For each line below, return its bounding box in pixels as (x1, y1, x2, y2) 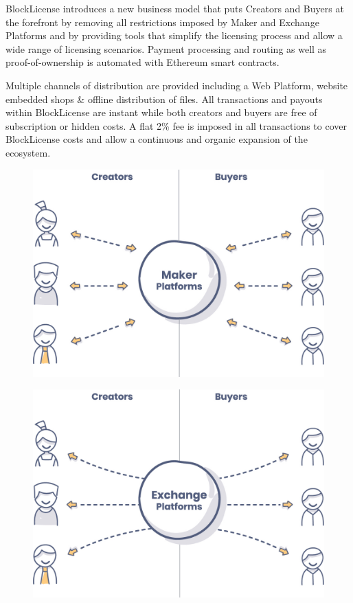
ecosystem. (5, 145, 51, 159)
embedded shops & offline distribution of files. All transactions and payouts (5, 91, 323, 106)
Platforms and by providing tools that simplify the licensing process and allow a (5, 28, 343, 43)
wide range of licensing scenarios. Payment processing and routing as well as (5, 41, 327, 56)
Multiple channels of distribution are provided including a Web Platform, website (5, 78, 348, 92)
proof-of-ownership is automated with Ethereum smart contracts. (5, 55, 280, 69)
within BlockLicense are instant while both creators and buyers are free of (5, 105, 317, 120)
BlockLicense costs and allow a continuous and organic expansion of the (5, 132, 308, 146)
